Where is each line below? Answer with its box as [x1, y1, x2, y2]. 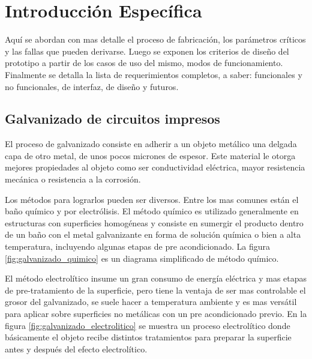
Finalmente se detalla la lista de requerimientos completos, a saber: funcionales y [5, 68, 302, 80]
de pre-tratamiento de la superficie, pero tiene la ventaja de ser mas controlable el [5, 283, 306, 296]
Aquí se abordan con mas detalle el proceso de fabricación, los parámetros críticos [5, 33, 306, 46]
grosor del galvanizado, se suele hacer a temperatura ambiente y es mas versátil [5, 295, 297, 308]
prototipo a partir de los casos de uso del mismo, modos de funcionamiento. [5, 56, 283, 69]
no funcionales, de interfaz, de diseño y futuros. [5, 80, 179, 92]
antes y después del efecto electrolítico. [5, 342, 148, 355]
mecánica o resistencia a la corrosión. [5, 173, 141, 186]
